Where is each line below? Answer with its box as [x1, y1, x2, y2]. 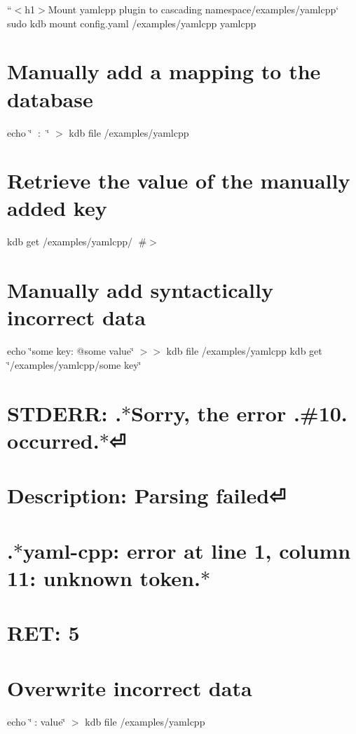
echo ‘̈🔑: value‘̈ [7, 714, 66, 728]
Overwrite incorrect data [7, 673, 252, 702]
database [7, 84, 93, 113]
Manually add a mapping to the [7, 57, 321, 86]
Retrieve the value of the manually [7, 166, 350, 195]
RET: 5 [7, 618, 80, 647]
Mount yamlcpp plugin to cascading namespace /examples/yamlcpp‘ [48, 2, 339, 16]
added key [7, 193, 107, 222]
